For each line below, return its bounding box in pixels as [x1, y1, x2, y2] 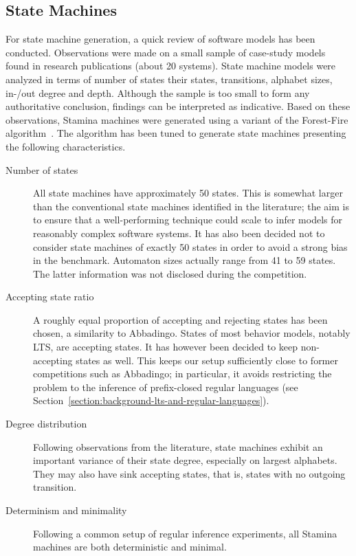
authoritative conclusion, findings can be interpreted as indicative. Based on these [5, 99, 351, 113]
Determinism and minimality [5, 503, 127, 518]
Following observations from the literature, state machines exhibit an [33, 439, 323, 454]
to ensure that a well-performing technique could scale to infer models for [33, 212, 342, 227]
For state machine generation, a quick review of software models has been [5, 32, 315, 46]
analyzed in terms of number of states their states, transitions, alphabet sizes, [5, 71, 333, 86]
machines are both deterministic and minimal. [33, 540, 227, 554]
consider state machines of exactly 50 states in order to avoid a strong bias [33, 239, 348, 254]
